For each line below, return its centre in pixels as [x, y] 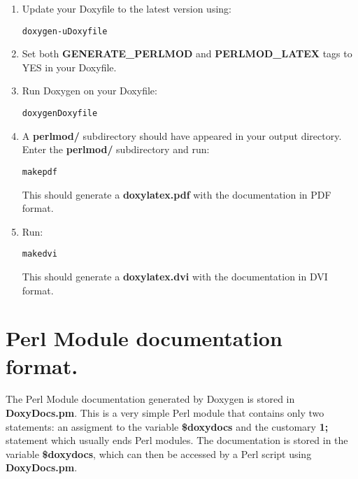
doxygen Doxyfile [60, 114]
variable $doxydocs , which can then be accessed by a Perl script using [159, 453]
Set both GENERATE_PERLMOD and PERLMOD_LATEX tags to [187, 53]
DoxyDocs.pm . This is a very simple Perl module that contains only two [165, 413]
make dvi [40, 254]
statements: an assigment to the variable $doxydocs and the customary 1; [167, 426]
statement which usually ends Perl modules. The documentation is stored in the [177, 440]
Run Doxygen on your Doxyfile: [89, 91]
